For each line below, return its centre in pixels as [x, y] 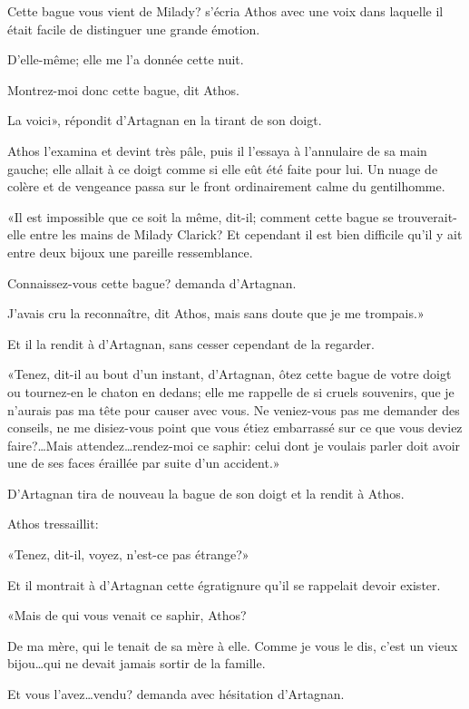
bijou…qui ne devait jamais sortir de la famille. [137, 663]
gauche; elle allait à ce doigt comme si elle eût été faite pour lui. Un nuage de [223, 168]
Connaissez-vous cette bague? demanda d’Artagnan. [152, 282]
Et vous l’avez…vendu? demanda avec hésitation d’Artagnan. [176, 694]
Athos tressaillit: [53, 524]
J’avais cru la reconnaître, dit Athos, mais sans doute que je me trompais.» [216, 313]
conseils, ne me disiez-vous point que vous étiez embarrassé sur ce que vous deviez [235, 427]
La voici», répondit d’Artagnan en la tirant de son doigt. [165, 120]
